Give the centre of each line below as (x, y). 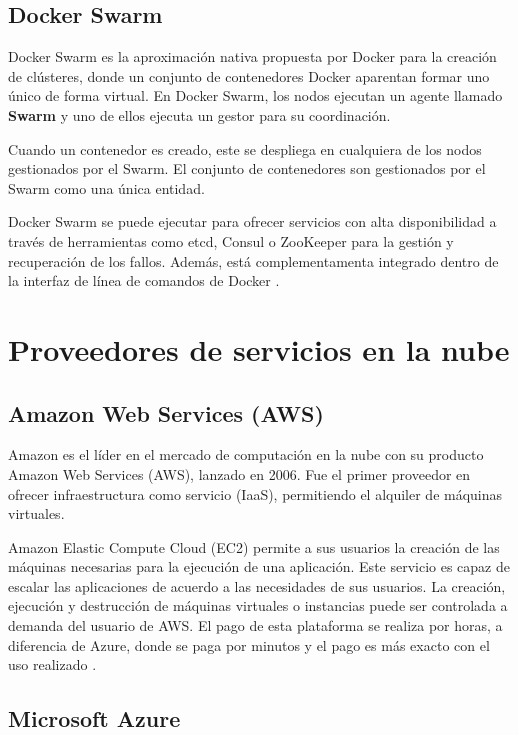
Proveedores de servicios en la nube (259, 348)
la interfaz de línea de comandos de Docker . (144, 280)
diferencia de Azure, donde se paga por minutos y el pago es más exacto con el (249, 644)
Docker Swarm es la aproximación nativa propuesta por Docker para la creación (252, 56)
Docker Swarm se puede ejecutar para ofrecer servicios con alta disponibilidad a (252, 221)
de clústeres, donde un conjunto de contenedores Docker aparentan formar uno (249, 75)
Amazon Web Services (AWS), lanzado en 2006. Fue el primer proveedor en (239, 473)
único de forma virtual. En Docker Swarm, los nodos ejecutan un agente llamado (255, 95)
